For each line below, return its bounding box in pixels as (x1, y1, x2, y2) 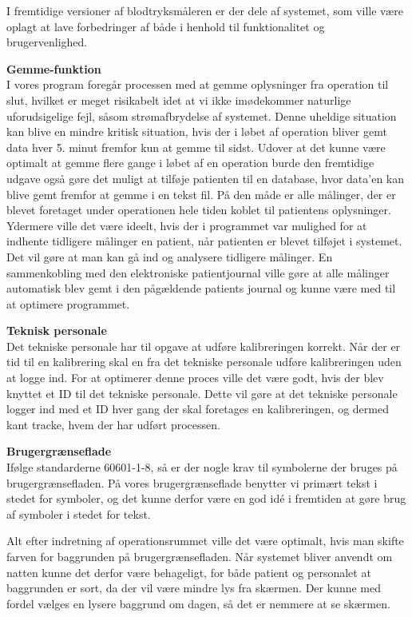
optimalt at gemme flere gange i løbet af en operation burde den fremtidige (6, 154, 374, 171)
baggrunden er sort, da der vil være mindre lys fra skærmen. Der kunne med (6, 579, 382, 596)
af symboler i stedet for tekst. (6, 505, 151, 522)
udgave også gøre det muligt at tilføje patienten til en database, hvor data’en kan (6, 169, 405, 186)
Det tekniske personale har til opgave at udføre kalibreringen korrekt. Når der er (6, 337, 401, 354)
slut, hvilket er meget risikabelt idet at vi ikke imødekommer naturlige (6, 91, 351, 108)
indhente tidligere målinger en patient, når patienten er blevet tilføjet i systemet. (6, 233, 402, 249)
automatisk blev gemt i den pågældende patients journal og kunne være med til (6, 280, 396, 297)
